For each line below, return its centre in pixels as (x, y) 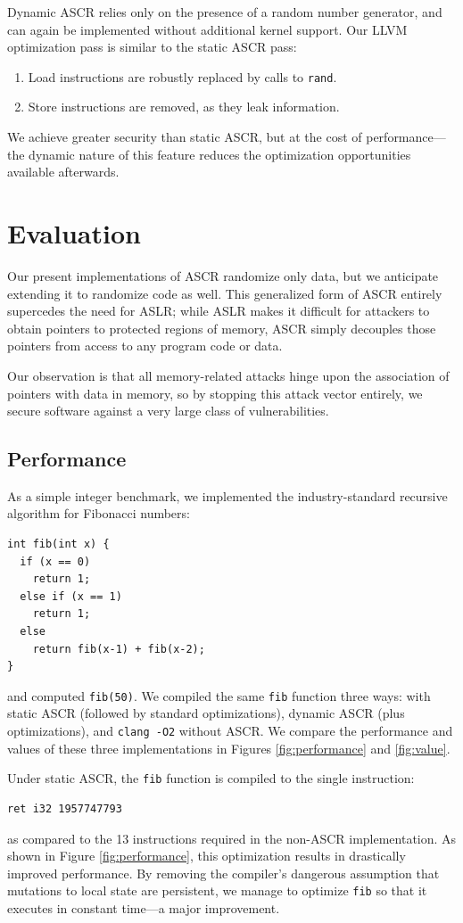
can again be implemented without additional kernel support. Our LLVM (207, 29)
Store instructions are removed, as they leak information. (184, 107)
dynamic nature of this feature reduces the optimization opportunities (220, 154)
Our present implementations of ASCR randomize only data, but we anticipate (223, 275)
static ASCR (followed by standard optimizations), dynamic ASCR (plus (206, 713)
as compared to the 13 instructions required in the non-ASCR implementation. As (232, 838)
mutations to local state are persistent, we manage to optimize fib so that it (217, 890)
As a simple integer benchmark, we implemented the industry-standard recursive (227, 495)
